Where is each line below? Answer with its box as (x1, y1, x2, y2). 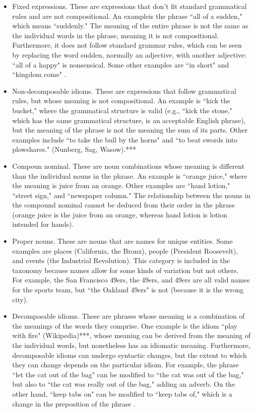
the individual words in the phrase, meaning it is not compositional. (12, 30, 219, 40)
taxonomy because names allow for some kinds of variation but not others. (12, 265, 239, 275)
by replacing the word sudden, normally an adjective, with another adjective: (12, 49, 247, 60)
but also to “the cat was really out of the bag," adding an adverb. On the (12, 379, 235, 389)
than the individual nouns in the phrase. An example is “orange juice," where (12, 170, 248, 181)
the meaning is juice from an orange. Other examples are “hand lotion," (12, 180, 230, 191)
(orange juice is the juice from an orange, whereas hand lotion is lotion (12, 209, 228, 219)
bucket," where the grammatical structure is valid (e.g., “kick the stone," (12, 105, 233, 115)
